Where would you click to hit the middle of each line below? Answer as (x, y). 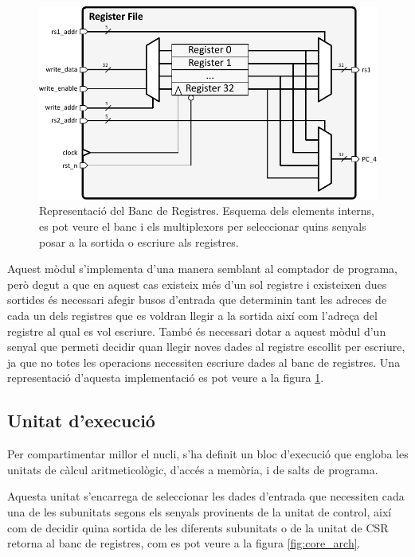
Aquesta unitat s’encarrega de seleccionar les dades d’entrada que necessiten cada (206, 496)
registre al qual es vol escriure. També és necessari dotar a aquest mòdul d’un (197, 331)
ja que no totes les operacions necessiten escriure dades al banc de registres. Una (204, 362)
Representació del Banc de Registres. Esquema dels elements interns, (207, 210)
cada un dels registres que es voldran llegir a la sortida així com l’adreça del (192, 316)
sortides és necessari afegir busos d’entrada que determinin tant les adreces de (197, 300)
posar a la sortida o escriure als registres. (139, 241)
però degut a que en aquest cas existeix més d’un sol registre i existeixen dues (197, 284)
